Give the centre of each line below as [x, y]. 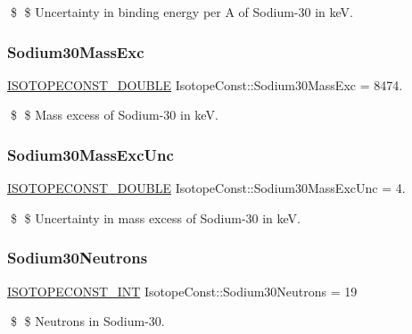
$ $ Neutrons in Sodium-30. [87, 321]
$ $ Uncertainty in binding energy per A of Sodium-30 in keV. [181, 12]
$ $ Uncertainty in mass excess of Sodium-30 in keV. [155, 217]
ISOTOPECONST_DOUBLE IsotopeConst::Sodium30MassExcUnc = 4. [206, 188]
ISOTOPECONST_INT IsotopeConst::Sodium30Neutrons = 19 [182, 291]
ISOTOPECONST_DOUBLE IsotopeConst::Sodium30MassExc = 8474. [205, 84]
